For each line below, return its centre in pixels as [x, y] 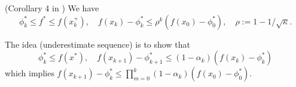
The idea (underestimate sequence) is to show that [97, 44]
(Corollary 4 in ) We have [52, 8]
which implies [30, 73]
